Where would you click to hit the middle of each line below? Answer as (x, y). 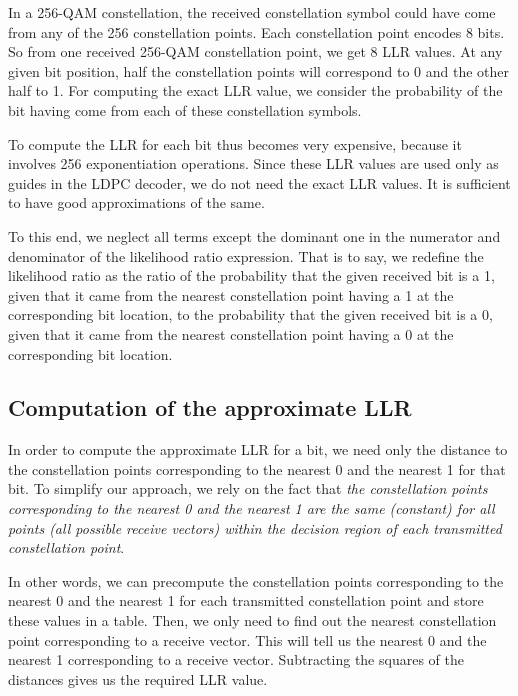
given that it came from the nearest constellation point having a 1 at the (231, 294)
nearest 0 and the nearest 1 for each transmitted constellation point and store (246, 600)
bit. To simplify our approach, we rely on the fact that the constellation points (248, 488)
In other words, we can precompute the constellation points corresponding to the (256, 580)
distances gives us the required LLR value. (138, 678)
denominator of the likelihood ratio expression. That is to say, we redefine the (246, 255)
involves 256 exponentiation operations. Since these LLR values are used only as (253, 163)
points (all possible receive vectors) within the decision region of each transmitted (255, 527)
